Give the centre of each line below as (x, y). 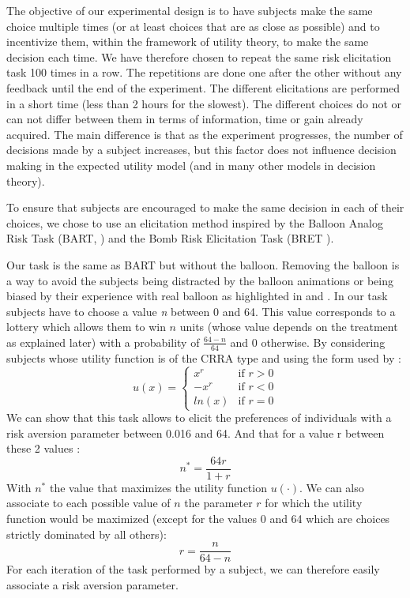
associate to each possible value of (88, 503)
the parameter (218, 503)
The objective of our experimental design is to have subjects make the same (190, 10)
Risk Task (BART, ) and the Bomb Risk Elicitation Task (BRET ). (170, 238)
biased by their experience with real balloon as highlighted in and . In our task (197, 296)
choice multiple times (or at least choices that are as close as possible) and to (193, 26)
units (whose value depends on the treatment (289, 327)
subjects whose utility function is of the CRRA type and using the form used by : (204, 357)
